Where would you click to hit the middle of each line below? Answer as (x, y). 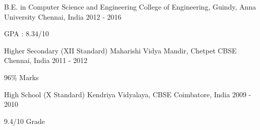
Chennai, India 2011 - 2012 (46, 60)
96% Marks (21, 77)
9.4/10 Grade (25, 121)
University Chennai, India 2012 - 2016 (63, 16)
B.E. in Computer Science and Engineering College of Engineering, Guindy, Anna (130, 7)
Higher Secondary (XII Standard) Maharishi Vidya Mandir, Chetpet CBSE (120, 50)
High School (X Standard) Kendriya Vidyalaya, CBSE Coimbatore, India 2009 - (128, 94)
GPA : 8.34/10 (26, 34)
